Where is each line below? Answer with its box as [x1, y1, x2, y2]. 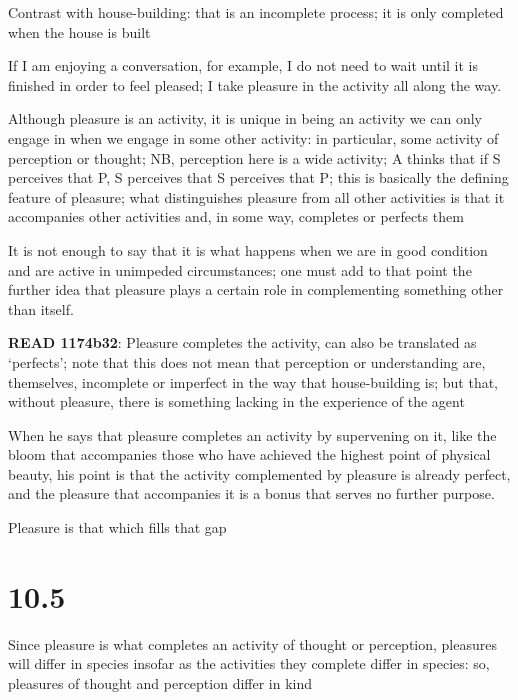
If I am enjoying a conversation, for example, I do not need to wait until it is [8, 55, 478, 76]
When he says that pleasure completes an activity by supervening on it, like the [8, 424, 497, 445]
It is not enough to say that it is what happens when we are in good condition [8, 239, 488, 260]
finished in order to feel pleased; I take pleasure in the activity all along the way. [8, 74, 502, 95]
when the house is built [8, 21, 151, 42]
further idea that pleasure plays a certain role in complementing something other [8, 279, 504, 300]
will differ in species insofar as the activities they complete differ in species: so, [8, 653, 490, 674]
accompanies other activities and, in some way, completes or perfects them [8, 206, 464, 227]
